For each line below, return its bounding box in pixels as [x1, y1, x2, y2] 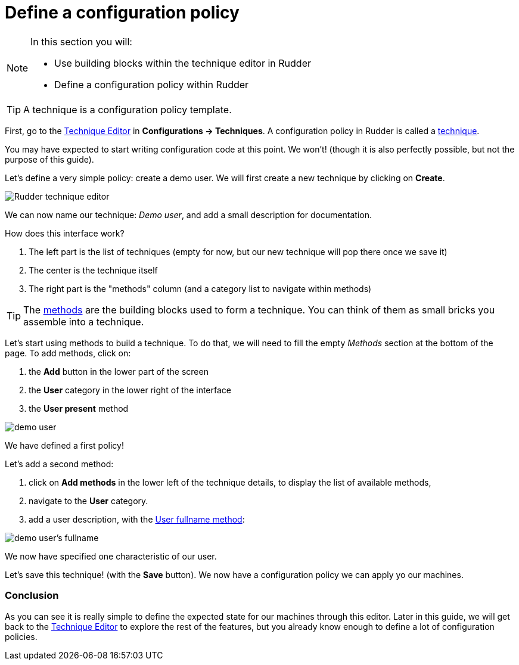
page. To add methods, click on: [5, 347, 131, 358]
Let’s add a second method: [5, 458, 114, 469]
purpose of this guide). [5, 154, 94, 164]
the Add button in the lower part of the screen [29, 366, 209, 377]
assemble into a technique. [23, 315, 144, 328]
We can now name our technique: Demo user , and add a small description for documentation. [5, 209, 372, 220]
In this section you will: [30, 35, 132, 48]
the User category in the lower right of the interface [29, 384, 231, 395]
